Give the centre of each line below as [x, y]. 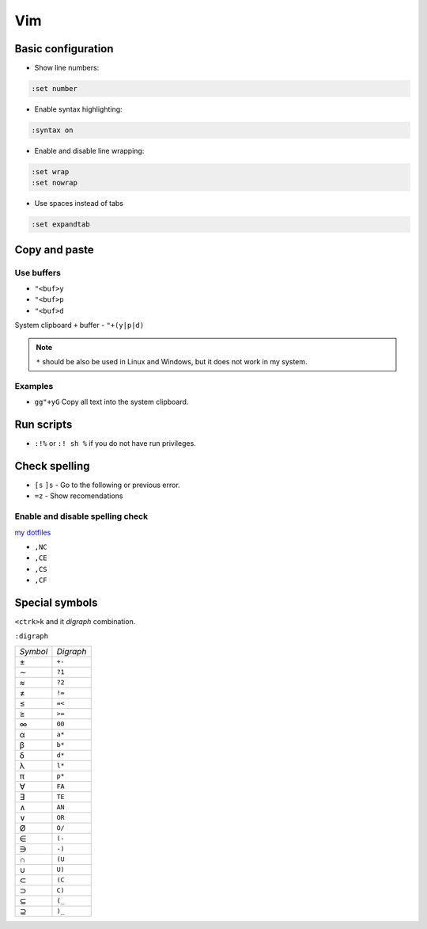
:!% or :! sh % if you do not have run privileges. [115, 444]
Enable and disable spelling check [81, 516]
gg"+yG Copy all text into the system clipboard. [111, 402]
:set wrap [50, 171]
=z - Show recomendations [79, 496]
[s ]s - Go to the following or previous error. [108, 485]
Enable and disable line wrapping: [89, 151]
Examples [34, 386]
